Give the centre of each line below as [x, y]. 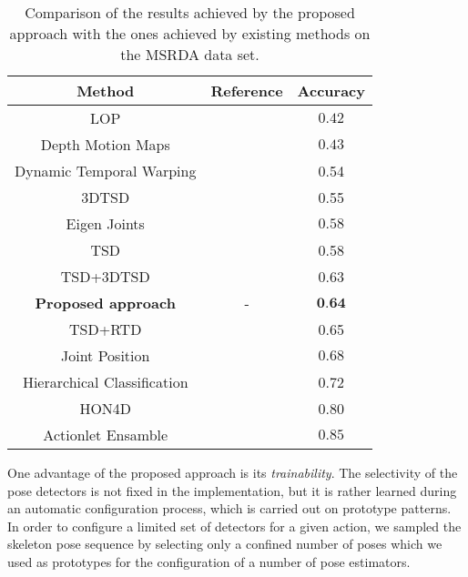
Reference [247, 91]
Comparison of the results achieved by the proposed [190, 12]
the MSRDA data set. [190, 54]
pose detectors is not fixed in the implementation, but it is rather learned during [232, 490]
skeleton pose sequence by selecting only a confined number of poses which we [225, 544]
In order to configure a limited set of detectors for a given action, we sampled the [234, 526]
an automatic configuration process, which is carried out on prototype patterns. [229, 508]
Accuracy [331, 91]
